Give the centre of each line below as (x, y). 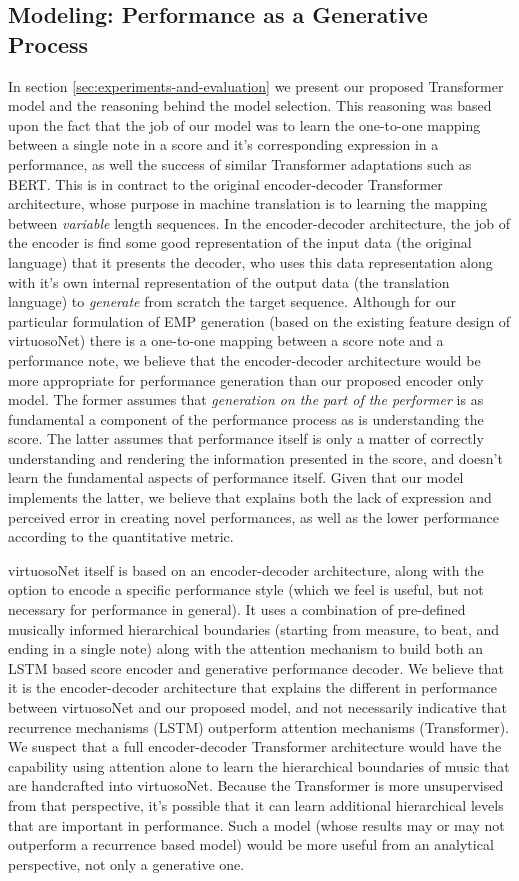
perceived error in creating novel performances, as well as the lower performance (253, 516)
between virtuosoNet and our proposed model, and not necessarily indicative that (258, 707)
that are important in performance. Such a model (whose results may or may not (256, 824)
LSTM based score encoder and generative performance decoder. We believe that (256, 667)
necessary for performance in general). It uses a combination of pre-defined (237, 609)
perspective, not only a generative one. (126, 863)
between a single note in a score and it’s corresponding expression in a (223, 144)
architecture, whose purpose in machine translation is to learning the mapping (248, 203)
